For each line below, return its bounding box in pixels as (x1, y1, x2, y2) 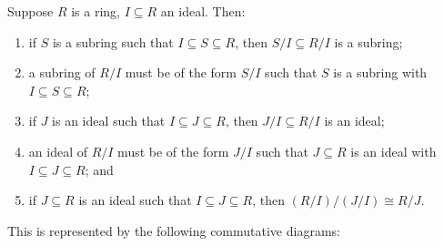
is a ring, (71, 2, 121, 20)
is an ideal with (350, 141, 437, 160)
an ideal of (28, 141, 87, 160)
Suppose (7, 2, 54, 20)
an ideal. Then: (160, 2, 246, 20)
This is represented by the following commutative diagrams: (7, 220, 340, 240)
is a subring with (333, 63, 428, 82)
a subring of (28, 63, 96, 82)
